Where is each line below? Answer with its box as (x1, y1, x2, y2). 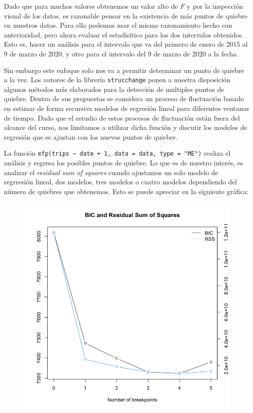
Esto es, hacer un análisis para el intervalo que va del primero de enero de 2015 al (4, 39, 248, 49)
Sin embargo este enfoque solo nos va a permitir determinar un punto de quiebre (4, 65, 244, 75)
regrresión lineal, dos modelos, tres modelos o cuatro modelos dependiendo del (4, 177, 237, 187)
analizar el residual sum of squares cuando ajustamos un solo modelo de (4, 167, 218, 177)
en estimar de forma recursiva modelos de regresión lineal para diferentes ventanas (4, 103, 249, 113)
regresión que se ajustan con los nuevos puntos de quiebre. (4, 131, 178, 142)
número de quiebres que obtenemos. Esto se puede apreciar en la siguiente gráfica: (4, 186, 249, 196)
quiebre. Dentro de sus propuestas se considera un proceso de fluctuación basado (4, 93, 244, 104)
